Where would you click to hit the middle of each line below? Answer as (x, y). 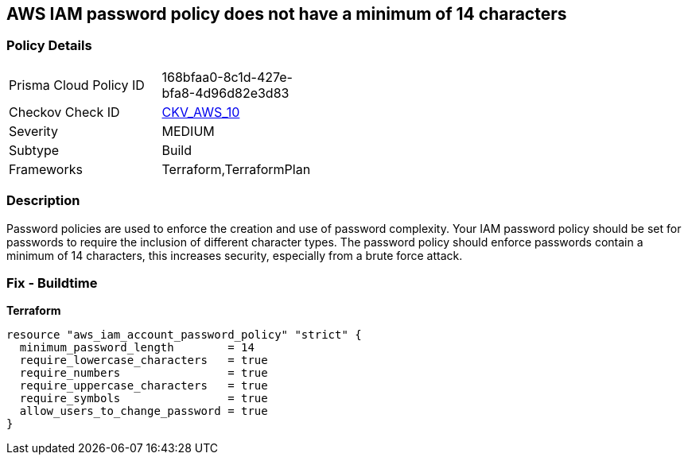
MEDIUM (188, 131)
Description (43, 201)
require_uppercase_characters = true (144, 386)
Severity (33, 131)
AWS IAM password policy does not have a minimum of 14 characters (287, 14)
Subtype (34, 150)
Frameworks (46, 169)
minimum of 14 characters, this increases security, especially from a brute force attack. (235, 255)
